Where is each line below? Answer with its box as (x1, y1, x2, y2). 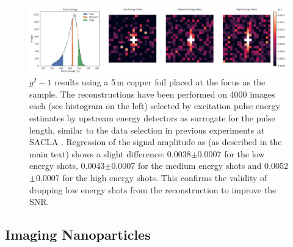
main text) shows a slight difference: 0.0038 (29, 147, 191, 160)
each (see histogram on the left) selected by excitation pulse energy (29, 99, 280, 112)
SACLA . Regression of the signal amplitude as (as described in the (29, 135, 282, 148)
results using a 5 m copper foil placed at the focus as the (54, 76, 266, 88)
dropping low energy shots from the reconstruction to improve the (29, 183, 277, 196)
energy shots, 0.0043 (29, 159, 105, 172)
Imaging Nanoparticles (5, 225, 151, 244)
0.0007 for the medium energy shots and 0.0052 (111, 159, 288, 172)
